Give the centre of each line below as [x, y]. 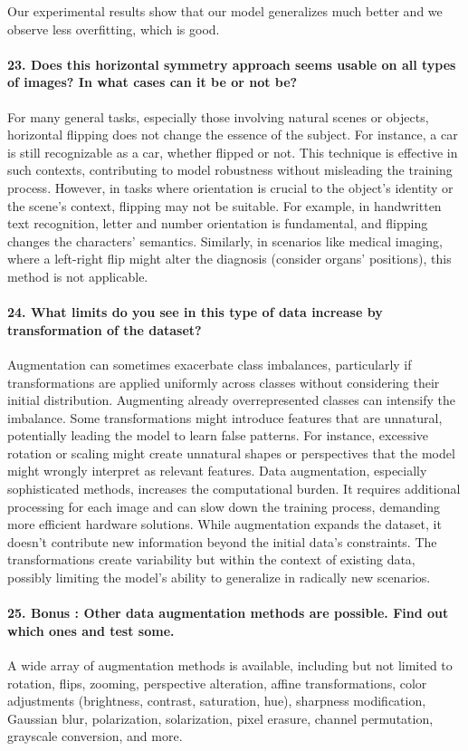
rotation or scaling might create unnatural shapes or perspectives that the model [231, 453]
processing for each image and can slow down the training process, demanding [224, 506]
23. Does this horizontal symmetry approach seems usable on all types [232, 64]
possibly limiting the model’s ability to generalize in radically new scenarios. [219, 578]
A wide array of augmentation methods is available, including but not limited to [230, 665]
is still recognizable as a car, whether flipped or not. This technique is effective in [233, 152]
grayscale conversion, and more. [95, 736]
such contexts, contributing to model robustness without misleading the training [230, 170]
